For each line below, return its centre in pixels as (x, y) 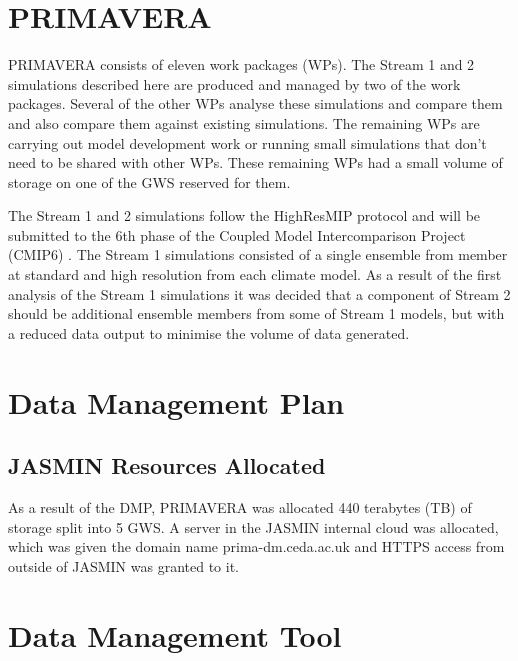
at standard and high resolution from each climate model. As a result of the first (255, 274)
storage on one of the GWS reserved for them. (149, 181)
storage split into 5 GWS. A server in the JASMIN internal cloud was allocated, (253, 526)
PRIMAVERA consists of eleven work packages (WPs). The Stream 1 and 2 (241, 64)
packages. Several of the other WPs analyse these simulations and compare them (255, 103)
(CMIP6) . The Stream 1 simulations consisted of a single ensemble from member (258, 254)
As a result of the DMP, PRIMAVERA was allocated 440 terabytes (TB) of (240, 507)
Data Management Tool (175, 634)
